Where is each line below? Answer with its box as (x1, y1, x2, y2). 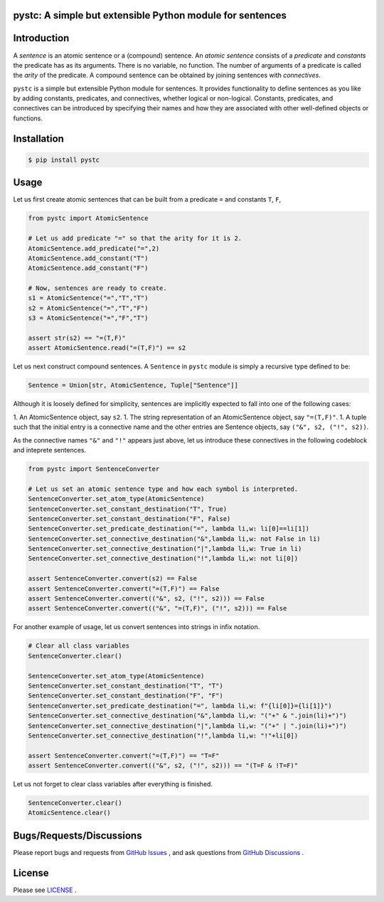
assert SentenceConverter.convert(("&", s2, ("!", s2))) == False (28, 595, 265, 603)
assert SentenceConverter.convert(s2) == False (28, 574, 197, 583)
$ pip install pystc (28, 155, 100, 164)
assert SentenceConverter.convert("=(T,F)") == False (28, 584, 220, 593)
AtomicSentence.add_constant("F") (28, 264, 149, 272)
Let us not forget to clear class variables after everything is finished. (13, 780, 213, 789)
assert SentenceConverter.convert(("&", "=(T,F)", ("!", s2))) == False (28, 604, 287, 613)
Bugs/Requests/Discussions (13, 829, 142, 841)
